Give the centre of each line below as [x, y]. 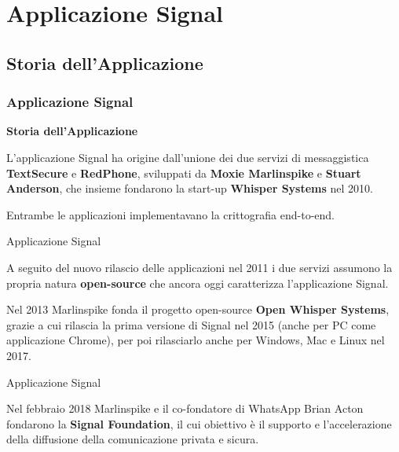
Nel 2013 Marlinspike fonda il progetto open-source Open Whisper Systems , [198, 309]
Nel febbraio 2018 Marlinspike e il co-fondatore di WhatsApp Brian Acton [185, 408]
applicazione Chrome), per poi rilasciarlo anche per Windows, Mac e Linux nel [196, 340]
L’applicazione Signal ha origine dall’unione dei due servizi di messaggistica [188, 157]
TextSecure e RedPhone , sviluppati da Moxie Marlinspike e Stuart [184, 173]
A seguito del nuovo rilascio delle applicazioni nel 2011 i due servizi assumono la [199, 267]
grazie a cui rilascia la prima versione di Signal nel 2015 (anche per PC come [191, 324]
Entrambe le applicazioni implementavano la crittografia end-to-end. [170, 214]
